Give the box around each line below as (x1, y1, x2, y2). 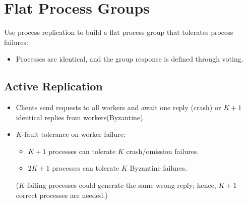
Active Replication (4, 78, 103, 94)
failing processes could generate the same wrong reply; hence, (27, 180, 216, 190)
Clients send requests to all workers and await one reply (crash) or (16, 102, 221, 113)
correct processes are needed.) (16, 189, 108, 200)
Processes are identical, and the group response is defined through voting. (16, 54, 243, 64)
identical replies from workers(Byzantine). (16, 112, 145, 122)
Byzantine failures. (130, 163, 188, 173)
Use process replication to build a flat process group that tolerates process (4, 27, 233, 37)
